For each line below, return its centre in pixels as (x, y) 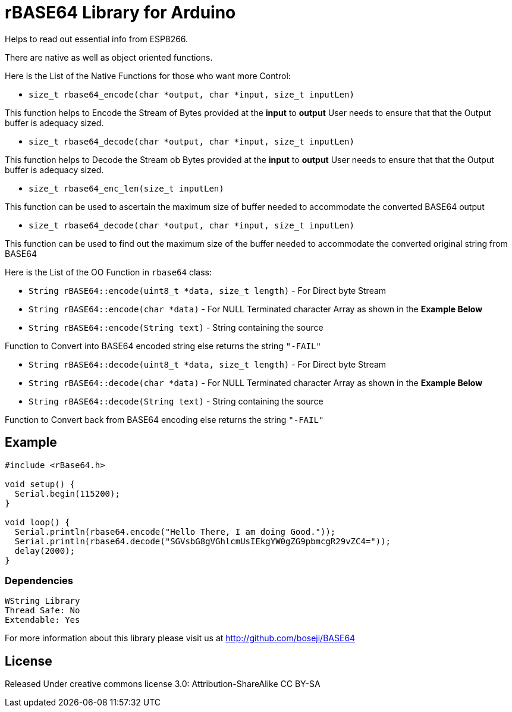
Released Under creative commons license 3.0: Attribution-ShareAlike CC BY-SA (163, 684)
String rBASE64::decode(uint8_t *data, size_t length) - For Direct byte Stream (208, 364)
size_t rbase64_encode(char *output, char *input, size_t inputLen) (191, 94)
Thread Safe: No (43, 611)
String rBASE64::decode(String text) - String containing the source (176, 401)
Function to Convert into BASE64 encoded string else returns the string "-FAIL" (163, 346)
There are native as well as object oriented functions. (109, 57)
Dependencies (39, 580)
